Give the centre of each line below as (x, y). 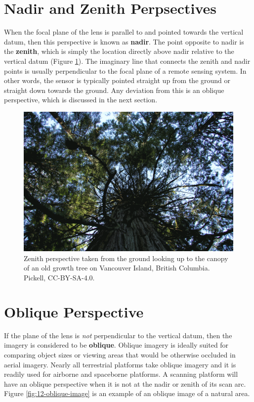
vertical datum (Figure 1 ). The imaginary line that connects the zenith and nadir (127, 61)
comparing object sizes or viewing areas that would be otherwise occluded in (120, 354)
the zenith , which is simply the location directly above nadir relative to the (119, 51)
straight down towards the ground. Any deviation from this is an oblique (114, 90)
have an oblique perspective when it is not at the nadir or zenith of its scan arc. (125, 383)
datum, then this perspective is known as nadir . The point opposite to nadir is (124, 41)
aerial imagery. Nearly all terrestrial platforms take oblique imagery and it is (120, 364)
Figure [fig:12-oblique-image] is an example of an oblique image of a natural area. (127, 393)
